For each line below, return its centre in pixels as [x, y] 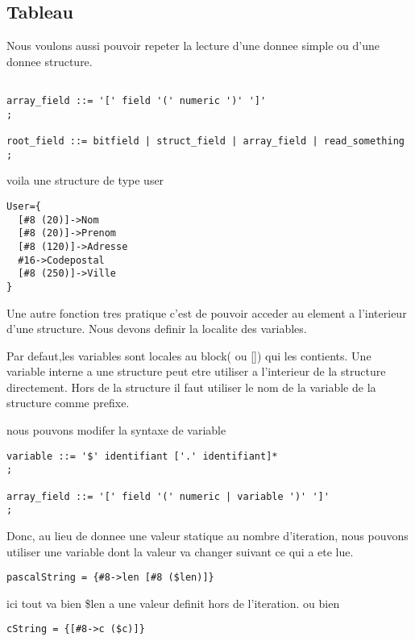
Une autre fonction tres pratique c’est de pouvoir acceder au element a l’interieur [207, 312]
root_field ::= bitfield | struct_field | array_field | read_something [205, 142]
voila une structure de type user [85, 180]
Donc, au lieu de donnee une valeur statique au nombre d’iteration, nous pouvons [207, 535]
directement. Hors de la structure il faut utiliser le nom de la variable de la [191, 387]
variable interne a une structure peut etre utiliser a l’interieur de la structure [196, 371]
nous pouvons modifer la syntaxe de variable [116, 430]
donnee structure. [50, 61]
